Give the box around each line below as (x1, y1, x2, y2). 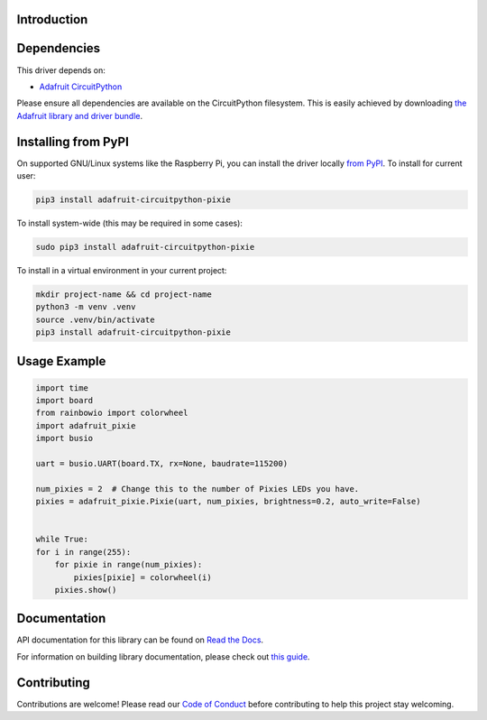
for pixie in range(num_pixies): (54, 559, 203, 570)
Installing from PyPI (16, 134, 130, 149)
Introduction (16, 12, 88, 27)
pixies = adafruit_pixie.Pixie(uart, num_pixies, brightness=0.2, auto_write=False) (35, 496, 421, 507)
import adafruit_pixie (35, 420, 136, 430)
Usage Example (16, 353, 106, 369)
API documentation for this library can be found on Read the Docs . (16, 634, 264, 645)
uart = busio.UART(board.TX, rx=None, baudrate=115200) (35, 458, 289, 469)
